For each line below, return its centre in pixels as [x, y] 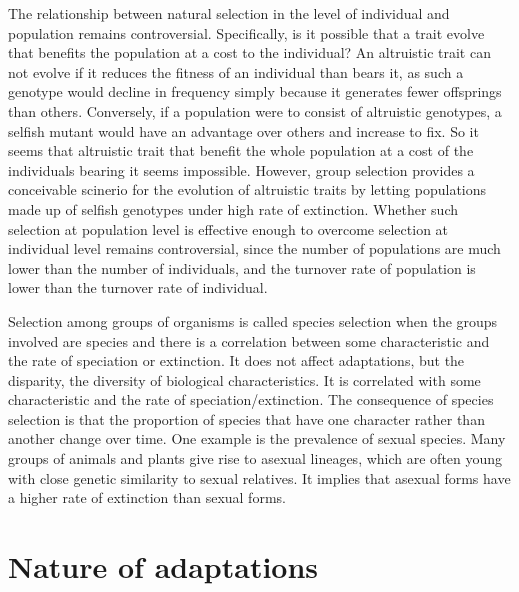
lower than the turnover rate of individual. [138, 287]
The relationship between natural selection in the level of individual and [229, 13]
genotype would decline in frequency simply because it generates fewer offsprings [255, 91]
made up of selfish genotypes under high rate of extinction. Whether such [233, 208]
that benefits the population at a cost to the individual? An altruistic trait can [249, 52]
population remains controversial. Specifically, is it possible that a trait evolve [246, 32]
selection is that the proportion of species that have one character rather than [246, 418]
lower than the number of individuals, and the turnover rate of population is [242, 267]
